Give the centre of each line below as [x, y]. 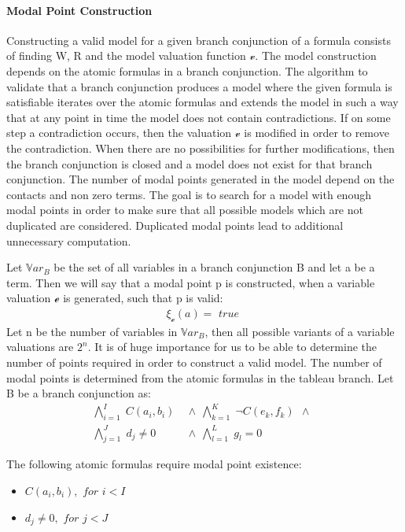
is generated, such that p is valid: [143, 298]
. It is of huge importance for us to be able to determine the [232, 347]
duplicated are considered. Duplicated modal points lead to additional [175, 225]
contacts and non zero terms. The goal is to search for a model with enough [189, 194]
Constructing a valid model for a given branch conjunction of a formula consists [199, 40]
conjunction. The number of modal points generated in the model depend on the [201, 179]
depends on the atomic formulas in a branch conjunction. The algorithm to [187, 70]
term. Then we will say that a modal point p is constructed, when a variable [191, 282]
